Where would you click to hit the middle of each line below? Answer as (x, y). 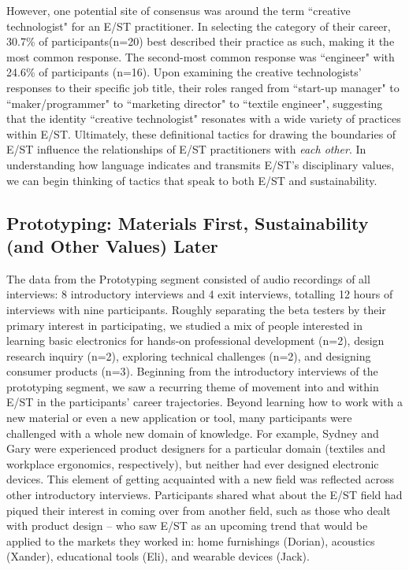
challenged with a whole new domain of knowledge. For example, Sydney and (193, 433)
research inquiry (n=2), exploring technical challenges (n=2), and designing (189, 355)
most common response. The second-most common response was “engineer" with (201, 56)
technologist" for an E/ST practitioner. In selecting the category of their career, (199, 26)
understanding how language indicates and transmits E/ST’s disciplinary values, (201, 164)
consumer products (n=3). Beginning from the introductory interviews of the (192, 371)
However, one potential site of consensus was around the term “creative (178, 10)
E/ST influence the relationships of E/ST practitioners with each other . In (186, 149)
